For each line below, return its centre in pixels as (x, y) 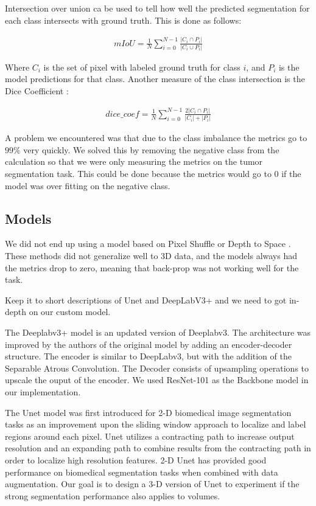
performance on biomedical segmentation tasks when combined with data (142, 472)
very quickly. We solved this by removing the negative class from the (151, 149)
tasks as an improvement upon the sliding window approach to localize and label (156, 424)
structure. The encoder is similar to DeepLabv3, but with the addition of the (148, 356)
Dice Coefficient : (37, 91)
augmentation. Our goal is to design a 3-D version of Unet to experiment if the (152, 484)
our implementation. (43, 391)
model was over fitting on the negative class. (88, 185)
